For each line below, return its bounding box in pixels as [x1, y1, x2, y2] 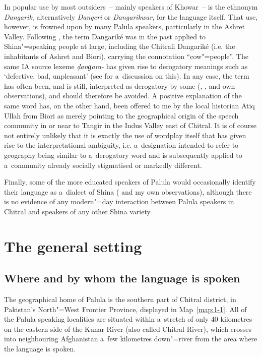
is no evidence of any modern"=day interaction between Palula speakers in [4, 196, 234, 207]
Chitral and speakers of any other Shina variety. [4, 206, 152, 216]
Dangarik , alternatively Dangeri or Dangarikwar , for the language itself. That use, [4, 11, 258, 22]
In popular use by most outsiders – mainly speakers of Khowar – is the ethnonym [4, 2, 258, 12]
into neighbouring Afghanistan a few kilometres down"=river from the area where [4, 333, 257, 344]
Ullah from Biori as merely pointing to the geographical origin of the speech [4, 110, 239, 121]
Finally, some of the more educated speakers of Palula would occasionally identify [4, 176, 256, 187]
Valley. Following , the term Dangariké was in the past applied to [4, 31, 206, 41]
